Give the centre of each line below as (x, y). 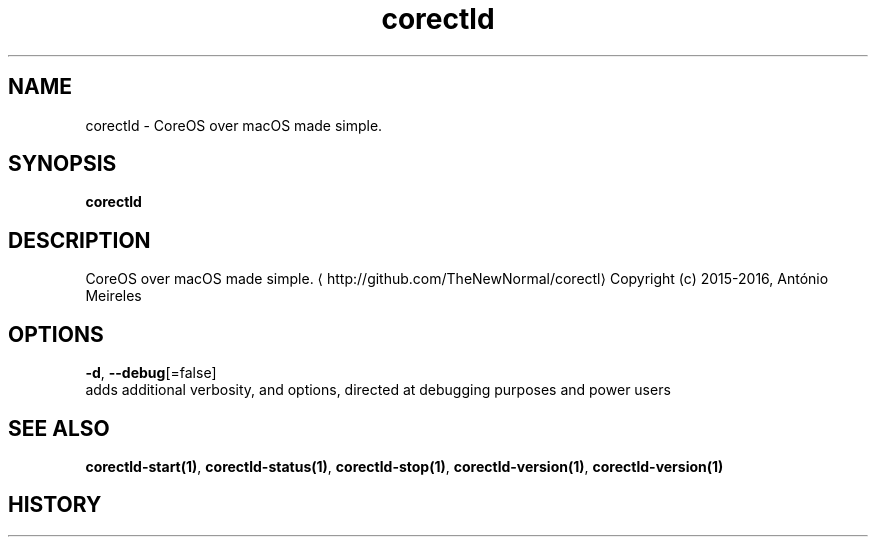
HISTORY (55, 505)
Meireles (113, 296)
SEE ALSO (59, 428)
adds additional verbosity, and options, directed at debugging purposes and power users (378, 390)
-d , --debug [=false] (151, 373)
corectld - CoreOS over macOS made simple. (234, 125)
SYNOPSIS (62, 164)
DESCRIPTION (79, 240)
